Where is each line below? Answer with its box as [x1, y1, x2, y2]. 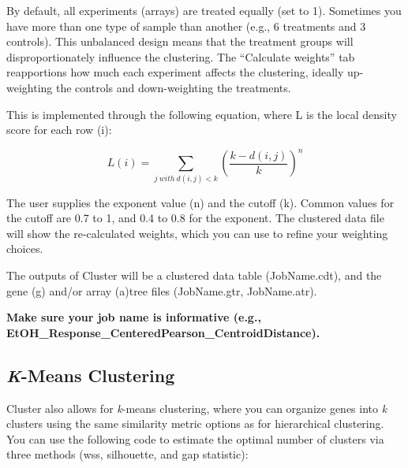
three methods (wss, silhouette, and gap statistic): [6, 446, 249, 462]
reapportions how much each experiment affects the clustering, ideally [6, 64, 344, 80]
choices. [6, 240, 43, 257]
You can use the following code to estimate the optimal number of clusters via [6, 430, 384, 447]
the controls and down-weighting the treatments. [55, 79, 291, 95]
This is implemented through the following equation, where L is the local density [6, 106, 397, 122]
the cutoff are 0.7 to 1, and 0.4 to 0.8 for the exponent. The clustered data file [6, 210, 384, 226]
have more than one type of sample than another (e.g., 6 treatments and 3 [6, 17, 366, 34]
